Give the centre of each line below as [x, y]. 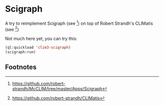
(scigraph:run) [20, 52]
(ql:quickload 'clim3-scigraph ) [38, 48]
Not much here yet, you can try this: [41, 39]
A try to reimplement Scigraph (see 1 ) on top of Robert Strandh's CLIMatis [79, 23]
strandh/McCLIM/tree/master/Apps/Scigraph [57, 88]
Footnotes [21, 67]
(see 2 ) [12, 29]
